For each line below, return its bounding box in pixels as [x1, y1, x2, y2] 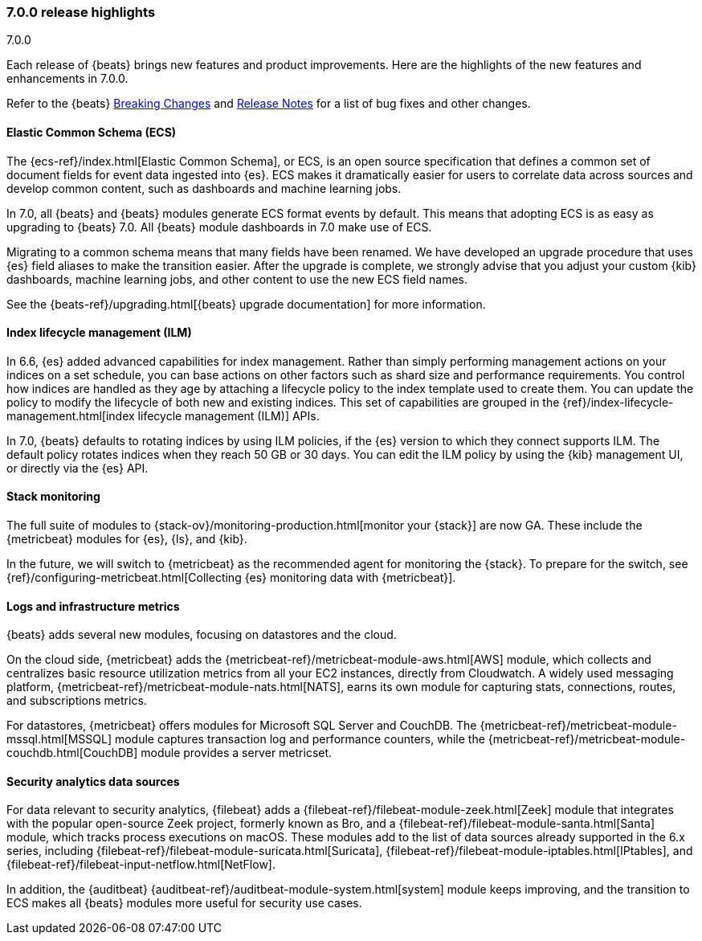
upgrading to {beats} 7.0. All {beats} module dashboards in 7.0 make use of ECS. [6, 219, 432, 234]
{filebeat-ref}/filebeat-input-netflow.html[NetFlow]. [6, 857, 275, 872]
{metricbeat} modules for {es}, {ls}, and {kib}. [6, 532, 247, 546]
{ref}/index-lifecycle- [562, 395, 674, 409]
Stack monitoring [6, 489, 100, 504]
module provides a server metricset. [141, 746, 333, 760]
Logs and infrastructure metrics [6, 599, 180, 613]
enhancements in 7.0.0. [6, 72, 129, 86]
